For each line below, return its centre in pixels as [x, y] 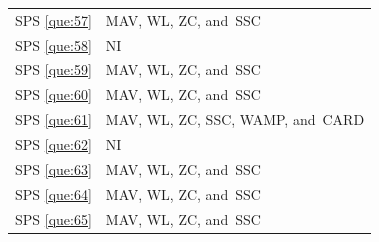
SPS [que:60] [53, 94]
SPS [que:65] [53, 218]
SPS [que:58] [53, 44]
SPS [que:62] [53, 143]
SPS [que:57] [53, 19]
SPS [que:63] [53, 168]
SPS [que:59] [53, 69]
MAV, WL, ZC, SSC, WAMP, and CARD [235, 119]
